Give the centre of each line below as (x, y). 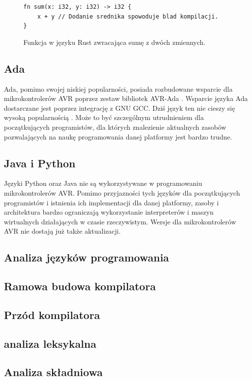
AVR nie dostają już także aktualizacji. (62, 231)
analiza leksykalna (50, 343)
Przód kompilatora (52, 314)
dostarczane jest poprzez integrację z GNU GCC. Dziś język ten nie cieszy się (119, 108)
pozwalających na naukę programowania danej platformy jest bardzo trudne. (118, 136)
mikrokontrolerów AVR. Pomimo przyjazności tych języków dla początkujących (122, 192)
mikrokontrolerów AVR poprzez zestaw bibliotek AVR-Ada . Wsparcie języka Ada (126, 98)
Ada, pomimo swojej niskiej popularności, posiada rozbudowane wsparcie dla (118, 89)
